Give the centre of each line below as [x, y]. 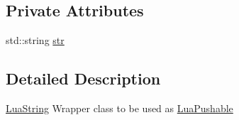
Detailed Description [83, 78]
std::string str [35, 40]
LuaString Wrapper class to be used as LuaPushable [119, 108]
